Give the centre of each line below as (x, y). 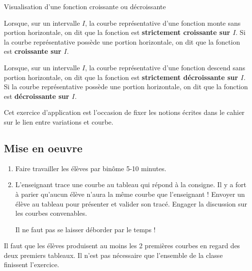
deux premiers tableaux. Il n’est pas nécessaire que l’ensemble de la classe (113, 255)
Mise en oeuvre (43, 148)
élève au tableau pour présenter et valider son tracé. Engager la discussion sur (131, 203)
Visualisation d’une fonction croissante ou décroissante (85, 6)
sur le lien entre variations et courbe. (59, 121)
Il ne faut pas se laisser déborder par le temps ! (85, 229)
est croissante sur (33, 51)
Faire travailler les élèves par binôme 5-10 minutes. (91, 168)
